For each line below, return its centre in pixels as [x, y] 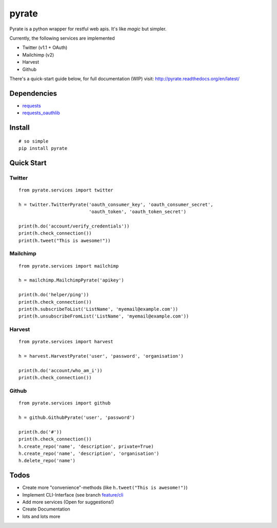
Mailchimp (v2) [38, 55]
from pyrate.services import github [65, 403]
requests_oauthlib [41, 113]
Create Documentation [46, 509]
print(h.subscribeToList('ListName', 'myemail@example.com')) [98, 309]
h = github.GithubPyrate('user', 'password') [77, 418]
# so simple [34, 141]
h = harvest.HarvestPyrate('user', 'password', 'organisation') [101, 356]
